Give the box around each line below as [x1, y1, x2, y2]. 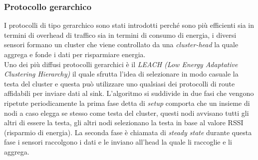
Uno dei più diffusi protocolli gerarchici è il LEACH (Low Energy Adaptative [4, 59, 238, 69]
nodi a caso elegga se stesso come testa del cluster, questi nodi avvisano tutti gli [4, 107, 249, 118]
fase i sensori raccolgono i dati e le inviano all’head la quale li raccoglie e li [4, 137, 232, 147]
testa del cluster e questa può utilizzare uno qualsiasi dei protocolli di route [4, 78, 235, 88]
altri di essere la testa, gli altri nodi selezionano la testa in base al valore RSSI [4, 117, 244, 128]
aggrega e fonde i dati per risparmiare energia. [4, 49, 146, 59]
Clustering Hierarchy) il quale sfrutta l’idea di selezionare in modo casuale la [4, 69, 239, 79]
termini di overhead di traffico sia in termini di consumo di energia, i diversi [4, 29, 237, 40]
